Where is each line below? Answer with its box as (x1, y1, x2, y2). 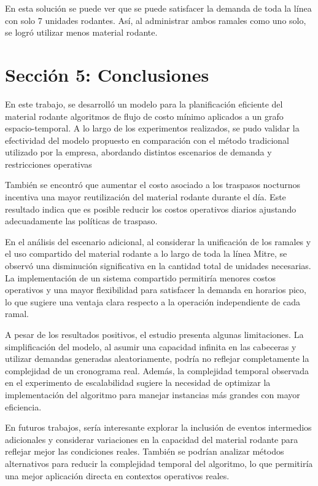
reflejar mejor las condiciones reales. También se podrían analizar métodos (5, 445, 284, 458)
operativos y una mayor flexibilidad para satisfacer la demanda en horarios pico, (5, 283, 306, 296)
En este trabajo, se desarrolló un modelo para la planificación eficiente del (5, 97, 283, 110)
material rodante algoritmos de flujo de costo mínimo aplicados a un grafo (5, 109, 284, 122)
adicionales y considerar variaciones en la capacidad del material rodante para (5, 433, 298, 445)
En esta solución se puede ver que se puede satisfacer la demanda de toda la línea (5, 2, 312, 14)
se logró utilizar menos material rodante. (5, 26, 158, 39)
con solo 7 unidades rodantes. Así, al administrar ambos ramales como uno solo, (5, 14, 306, 26)
